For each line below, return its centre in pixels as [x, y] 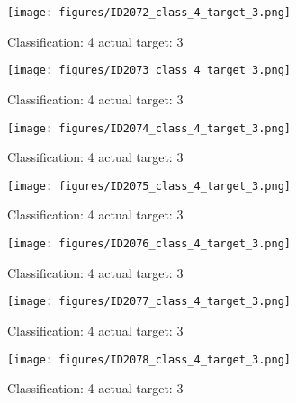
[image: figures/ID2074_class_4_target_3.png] [149, 128]
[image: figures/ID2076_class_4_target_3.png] [149, 244]
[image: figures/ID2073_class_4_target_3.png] [149, 71]
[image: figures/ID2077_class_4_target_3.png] [149, 302]
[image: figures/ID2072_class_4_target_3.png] [149, 13]
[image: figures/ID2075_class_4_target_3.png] [149, 186]
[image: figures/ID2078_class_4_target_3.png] [149, 359]
